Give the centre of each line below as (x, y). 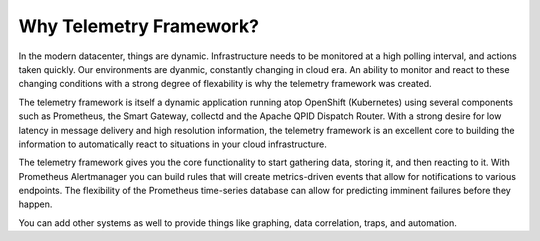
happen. (35, 204)
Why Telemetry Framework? (139, 26)
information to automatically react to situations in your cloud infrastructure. (172, 144)
